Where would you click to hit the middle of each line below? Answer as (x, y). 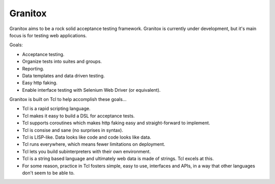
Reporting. (33, 68)
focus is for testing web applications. (48, 35)
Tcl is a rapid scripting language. (56, 109)
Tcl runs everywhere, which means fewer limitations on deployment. (94, 144)
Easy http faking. (40, 83)
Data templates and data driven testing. (63, 75)
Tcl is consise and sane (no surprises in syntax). (73, 130)
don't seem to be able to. (48, 173)
